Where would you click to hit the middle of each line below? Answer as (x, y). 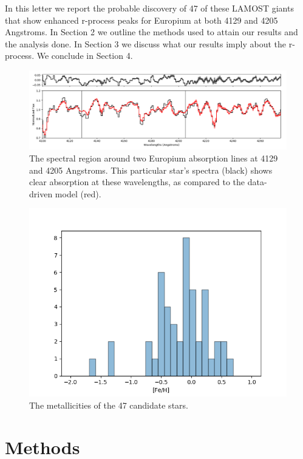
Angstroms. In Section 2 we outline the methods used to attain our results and (151, 32)
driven (41, 193)
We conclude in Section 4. (85, 56)
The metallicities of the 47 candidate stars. (109, 405)
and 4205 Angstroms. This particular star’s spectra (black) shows (151, 170)
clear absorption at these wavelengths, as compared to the (137, 182)
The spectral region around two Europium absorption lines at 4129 (154, 158)
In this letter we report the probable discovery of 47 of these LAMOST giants (149, 8)
